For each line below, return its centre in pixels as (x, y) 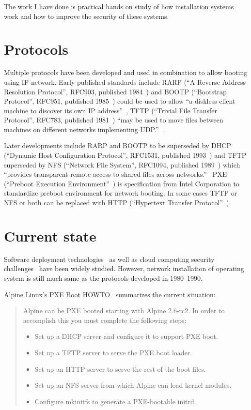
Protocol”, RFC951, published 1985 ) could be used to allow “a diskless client (120, 101)
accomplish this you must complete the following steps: (105, 320)
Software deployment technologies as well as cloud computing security (109, 259)
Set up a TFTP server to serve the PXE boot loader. (113, 352)
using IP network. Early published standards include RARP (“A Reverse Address (125, 82)
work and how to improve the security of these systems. (86, 16)
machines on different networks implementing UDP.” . (84, 129)
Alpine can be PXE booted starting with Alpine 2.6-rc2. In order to (124, 311)
